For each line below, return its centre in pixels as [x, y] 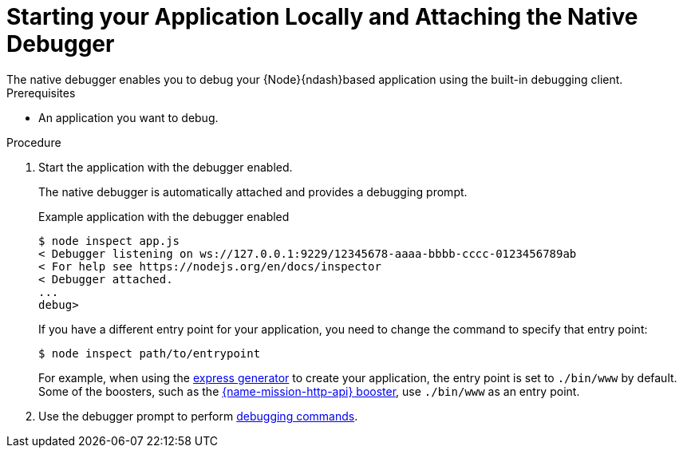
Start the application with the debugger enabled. [166, 167]
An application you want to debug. [128, 117]
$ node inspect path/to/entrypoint [150, 353]
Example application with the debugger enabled [164, 216]
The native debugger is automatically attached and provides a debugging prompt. [253, 191]
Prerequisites [41, 93]
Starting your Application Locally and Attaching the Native [322, 17]
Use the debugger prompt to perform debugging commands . [198, 416]
